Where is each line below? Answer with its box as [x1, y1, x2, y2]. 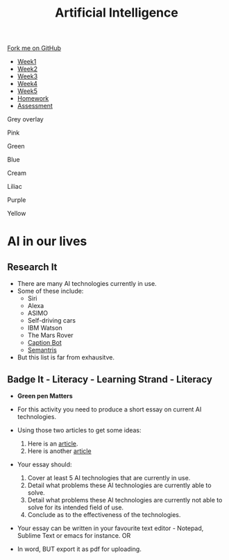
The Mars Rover [27, 331, 74, 339]
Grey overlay [7, 115, 44, 124]
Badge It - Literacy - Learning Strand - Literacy [7, 373, 213, 385]
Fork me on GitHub [7, 44, 61, 53]
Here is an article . [27, 439, 78, 448]
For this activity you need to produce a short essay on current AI [17, 405, 202, 414]
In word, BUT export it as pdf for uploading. [17, 545, 142, 553]
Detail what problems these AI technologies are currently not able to [27, 496, 223, 504]
